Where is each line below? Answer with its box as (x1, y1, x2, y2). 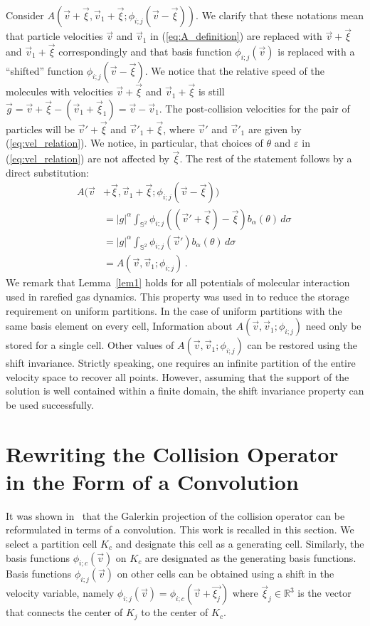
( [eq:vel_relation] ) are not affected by (6, 151, 169, 166)
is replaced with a (277, 44, 355, 59)
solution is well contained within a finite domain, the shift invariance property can (6, 383, 364, 398)
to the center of (141, 605, 208, 620)
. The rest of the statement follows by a (179, 151, 352, 166)
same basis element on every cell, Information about (6, 318, 233, 333)
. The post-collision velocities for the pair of (159, 100, 350, 115)
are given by (248, 121, 302, 136)
